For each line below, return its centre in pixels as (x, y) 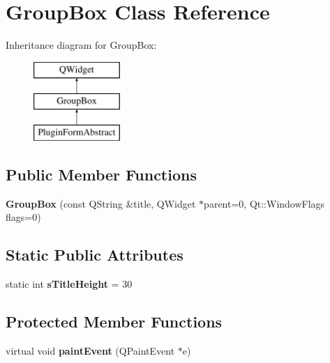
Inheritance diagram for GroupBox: (81, 45)
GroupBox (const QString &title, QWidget (101, 203)
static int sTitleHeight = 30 (69, 284)
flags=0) (23, 217)
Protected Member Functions (114, 322)
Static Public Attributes (95, 255)
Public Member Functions (101, 175)
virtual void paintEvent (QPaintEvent (90, 351)
